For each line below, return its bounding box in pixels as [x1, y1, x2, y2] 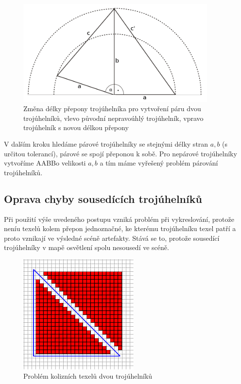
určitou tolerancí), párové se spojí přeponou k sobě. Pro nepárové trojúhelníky [4, 148, 237, 158]
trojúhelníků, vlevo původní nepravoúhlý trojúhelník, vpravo [23, 113, 204, 123]
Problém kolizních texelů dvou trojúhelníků [23, 371, 153, 381]
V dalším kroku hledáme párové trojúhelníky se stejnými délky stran [4, 138, 208, 149]
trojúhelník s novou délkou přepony [23, 122, 129, 133]
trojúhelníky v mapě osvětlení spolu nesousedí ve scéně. [4, 242, 169, 252]
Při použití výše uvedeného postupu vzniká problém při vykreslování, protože [4, 214, 234, 224]
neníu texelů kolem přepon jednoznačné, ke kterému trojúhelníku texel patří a [4, 223, 236, 234]
